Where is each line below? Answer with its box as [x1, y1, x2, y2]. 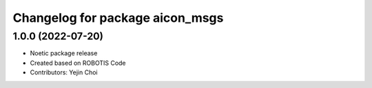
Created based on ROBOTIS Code [30, 59, 127, 67]
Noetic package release [30, 49, 98, 57]
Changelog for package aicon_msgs [12, 10, 224, 25]
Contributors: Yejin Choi [30, 68, 98, 76]
